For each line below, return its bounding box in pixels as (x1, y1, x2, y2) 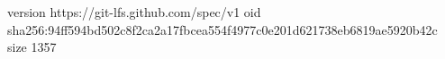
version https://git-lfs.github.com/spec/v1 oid (7, 3, 261, 21)
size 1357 (7, 38, 57, 56)
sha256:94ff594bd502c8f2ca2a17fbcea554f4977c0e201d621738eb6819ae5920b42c (7, 20, 438, 38)
